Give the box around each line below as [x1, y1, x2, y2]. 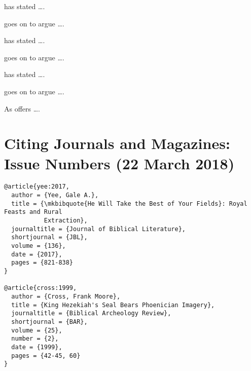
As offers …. [4, 103, 41, 114]
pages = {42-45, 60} [11, 352, 81, 359]
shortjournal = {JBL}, [11, 234, 88, 241]
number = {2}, [11, 335, 59, 343]
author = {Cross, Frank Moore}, [11, 293, 121, 300]
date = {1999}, [11, 343, 62, 351]
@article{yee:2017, [4, 183, 69, 191]
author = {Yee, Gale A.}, [11, 192, 99, 199]
